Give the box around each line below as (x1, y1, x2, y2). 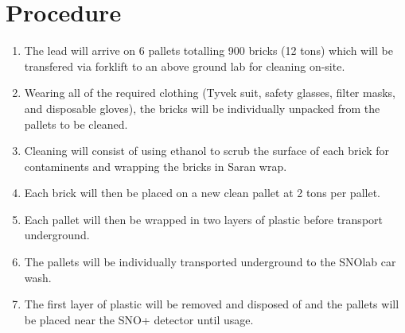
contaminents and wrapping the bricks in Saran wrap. (24, 157, 287, 174)
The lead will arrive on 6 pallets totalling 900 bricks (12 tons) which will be (24, 42, 393, 59)
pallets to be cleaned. (24, 115, 128, 132)
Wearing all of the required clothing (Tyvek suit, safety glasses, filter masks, (24, 84, 395, 101)
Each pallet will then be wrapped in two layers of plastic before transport (24, 211, 383, 227)
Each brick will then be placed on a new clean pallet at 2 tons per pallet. (24, 184, 380, 201)
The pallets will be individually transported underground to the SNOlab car (24, 254, 396, 270)
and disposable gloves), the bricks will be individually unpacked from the (24, 99, 380, 116)
